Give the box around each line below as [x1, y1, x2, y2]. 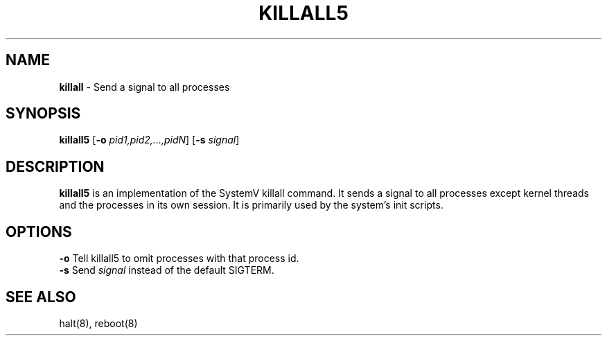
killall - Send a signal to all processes [59, 80, 230, 93]
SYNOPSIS [6, 105, 81, 123]
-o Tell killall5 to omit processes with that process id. [59, 252, 299, 265]
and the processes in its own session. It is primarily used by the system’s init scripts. [59, 199, 443, 211]
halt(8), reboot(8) [59, 317, 138, 329]
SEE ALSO [6, 288, 76, 306]
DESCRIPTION [6, 157, 105, 175]
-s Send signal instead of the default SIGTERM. [59, 264, 274, 277]
